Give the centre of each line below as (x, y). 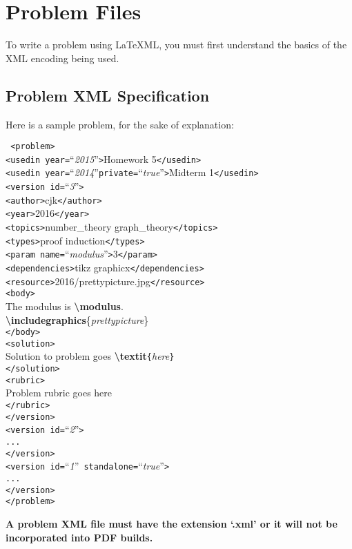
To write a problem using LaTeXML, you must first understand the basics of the (176, 45)
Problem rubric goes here (59, 393)
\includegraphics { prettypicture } (77, 319)
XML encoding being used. (62, 58)
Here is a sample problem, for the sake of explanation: (120, 124)
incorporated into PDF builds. (79, 537)
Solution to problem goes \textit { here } (90, 356)
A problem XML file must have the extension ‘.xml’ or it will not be (172, 523)
